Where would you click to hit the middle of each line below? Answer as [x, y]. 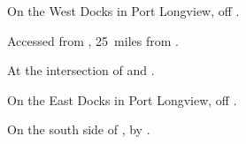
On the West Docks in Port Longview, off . [123, 11]
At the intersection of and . [81, 70]
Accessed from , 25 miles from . [93, 40]
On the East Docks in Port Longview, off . [122, 99]
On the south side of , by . [79, 129]
